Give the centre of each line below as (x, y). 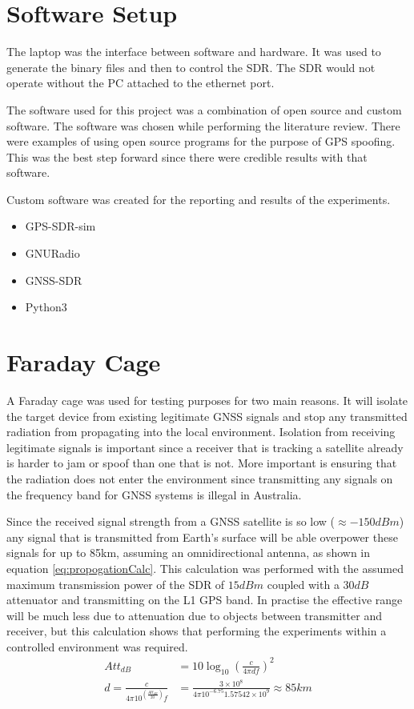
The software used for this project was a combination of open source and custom (204, 109)
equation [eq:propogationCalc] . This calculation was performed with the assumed (205, 568)
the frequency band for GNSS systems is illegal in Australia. (154, 494)
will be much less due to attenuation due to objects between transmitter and (194, 615)
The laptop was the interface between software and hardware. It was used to (194, 52)
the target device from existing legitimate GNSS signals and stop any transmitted (207, 416)
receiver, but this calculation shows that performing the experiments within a (197, 631)
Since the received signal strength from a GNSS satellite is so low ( (171, 521)
